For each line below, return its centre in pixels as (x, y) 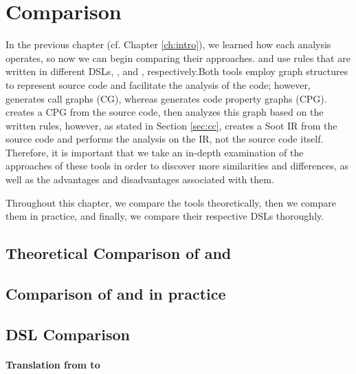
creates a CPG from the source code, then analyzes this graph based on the (165, 112)
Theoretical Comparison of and (119, 253)
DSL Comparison (68, 334)
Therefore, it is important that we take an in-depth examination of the (155, 152)
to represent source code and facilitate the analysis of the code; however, (158, 84)
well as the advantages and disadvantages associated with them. (140, 179)
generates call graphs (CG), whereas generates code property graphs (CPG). (166, 98)
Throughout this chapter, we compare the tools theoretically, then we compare (171, 202)
